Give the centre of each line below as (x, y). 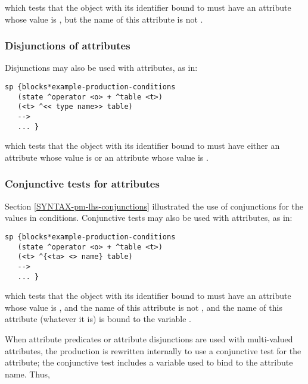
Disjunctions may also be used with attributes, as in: (101, 68)
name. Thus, (27, 374)
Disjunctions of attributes (68, 46)
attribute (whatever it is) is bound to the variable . (98, 319)
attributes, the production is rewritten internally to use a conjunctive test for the (153, 350)
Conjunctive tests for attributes (82, 184)
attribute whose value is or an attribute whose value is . (107, 157)
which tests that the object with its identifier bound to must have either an (142, 146)
